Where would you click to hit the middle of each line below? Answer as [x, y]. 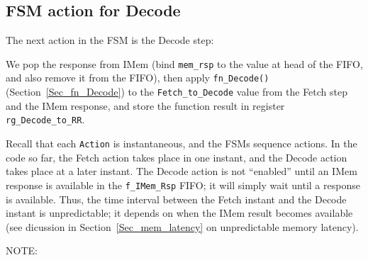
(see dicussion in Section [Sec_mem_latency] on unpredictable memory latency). [182, 226]
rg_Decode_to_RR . [45, 119]
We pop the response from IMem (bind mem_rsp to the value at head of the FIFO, [184, 63]
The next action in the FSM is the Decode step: [110, 40]
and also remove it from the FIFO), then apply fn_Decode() [138, 78]
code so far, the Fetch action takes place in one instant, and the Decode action [177, 157]
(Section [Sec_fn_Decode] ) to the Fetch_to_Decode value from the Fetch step [177, 92]
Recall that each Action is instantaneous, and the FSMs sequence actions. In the [182, 143]
